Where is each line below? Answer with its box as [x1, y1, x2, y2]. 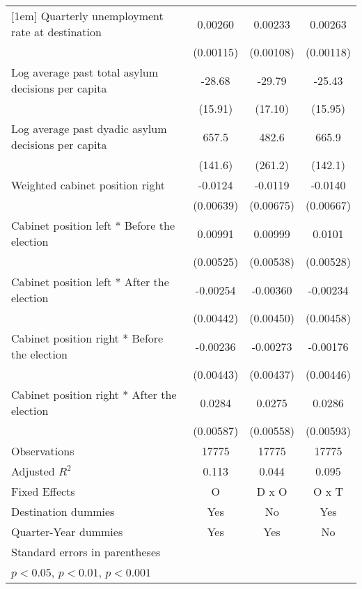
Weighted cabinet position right [11, 177, 166, 193]
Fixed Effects [11, 483, 75, 499]
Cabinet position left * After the [11, 274, 169, 290]
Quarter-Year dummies [11, 524, 123, 540]
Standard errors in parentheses [11, 544, 161, 560]
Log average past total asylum [11, 64, 159, 80]
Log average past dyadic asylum [11, 120, 167, 136]
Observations [11, 443, 74, 459]
